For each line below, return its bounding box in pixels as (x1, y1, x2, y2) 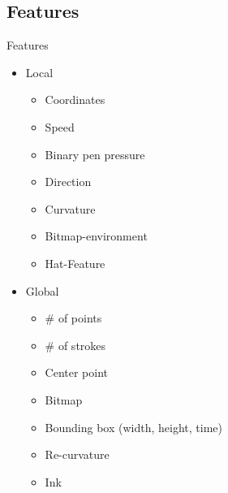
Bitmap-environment (45, 227, 148, 244)
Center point (45, 364, 109, 381)
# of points (45, 309, 102, 327)
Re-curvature (45, 446, 110, 463)
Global (25, 282, 59, 299)
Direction (45, 173, 92, 190)
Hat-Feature (45, 254, 105, 271)
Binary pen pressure (45, 145, 145, 162)
